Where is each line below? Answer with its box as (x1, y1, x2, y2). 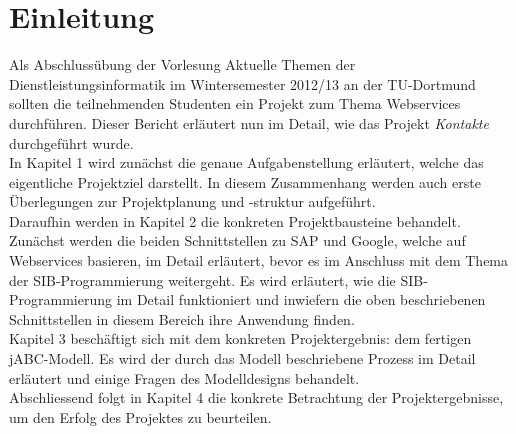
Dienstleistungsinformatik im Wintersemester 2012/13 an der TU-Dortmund (9, 73, 476, 94)
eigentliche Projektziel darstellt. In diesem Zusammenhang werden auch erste (9, 171, 481, 192)
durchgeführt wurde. (9, 132, 134, 153)
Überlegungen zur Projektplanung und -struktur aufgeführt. (9, 191, 376, 212)
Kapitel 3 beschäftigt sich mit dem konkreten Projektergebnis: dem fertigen (9, 328, 472, 349)
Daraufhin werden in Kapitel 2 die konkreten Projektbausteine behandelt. (9, 210, 461, 231)
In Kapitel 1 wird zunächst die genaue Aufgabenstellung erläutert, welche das (9, 152, 484, 173)
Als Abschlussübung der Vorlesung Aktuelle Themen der (9, 54, 356, 75)
